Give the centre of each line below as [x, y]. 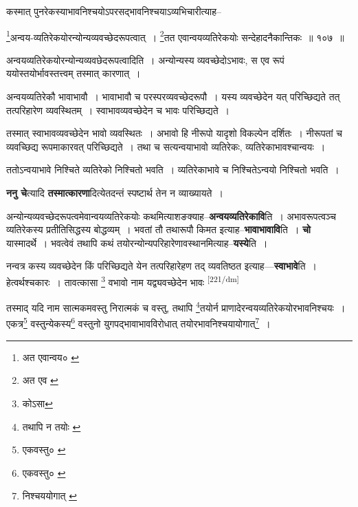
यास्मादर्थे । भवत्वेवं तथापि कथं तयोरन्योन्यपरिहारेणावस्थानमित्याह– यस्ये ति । [137, 242]
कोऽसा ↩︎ [37, 403]
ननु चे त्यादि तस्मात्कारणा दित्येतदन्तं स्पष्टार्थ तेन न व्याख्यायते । [115, 193]
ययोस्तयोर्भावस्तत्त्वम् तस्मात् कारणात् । [74, 73]
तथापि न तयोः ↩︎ [52, 426]
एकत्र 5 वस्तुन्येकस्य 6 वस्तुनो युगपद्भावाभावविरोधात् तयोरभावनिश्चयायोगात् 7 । [138, 323]
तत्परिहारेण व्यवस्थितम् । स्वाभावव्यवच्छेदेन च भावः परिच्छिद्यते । [118, 110]
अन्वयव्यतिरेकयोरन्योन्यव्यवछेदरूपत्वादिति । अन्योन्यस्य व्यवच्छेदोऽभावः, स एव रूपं [145, 60]
